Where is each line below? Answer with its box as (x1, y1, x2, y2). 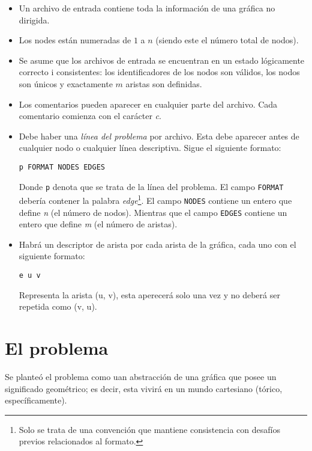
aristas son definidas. (125, 77, 202, 90)
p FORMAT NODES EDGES (19, 162, 105, 171)
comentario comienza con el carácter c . (19, 109, 161, 122)
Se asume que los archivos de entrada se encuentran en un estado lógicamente (19, 54, 305, 66)
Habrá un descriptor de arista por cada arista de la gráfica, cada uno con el (19, 238, 296, 250)
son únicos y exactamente (19, 77, 113, 90)
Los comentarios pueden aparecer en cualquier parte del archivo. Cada (19, 97, 278, 110)
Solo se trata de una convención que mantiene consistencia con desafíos (19, 423, 280, 435)
